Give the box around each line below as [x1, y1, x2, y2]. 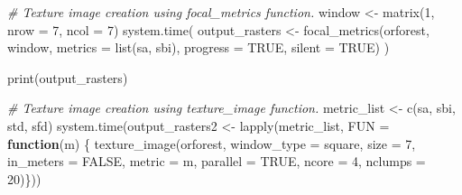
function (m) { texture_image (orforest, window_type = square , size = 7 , [7, 134, 416, 153]
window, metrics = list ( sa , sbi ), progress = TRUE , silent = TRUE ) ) [7, 38, 390, 57]
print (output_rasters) [7, 68, 128, 87]
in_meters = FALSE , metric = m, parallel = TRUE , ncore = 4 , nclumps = [7, 152, 426, 171]
